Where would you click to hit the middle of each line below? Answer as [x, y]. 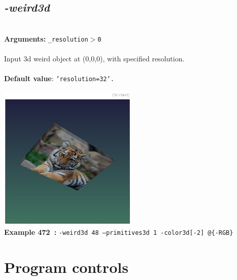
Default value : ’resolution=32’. [59, 78]
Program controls [66, 267]
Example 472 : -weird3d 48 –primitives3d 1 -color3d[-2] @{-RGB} [119, 232]
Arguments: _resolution [46, 38]
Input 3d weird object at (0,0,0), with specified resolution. [94, 59]
